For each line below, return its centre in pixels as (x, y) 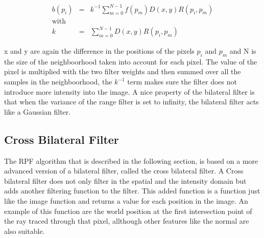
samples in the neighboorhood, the (58, 82)
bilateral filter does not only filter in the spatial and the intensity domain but (125, 180)
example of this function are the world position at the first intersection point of (128, 211)
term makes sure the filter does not (182, 82)
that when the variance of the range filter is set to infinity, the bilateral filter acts (131, 102)
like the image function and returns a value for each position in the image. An (126, 201)
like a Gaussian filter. (38, 111)
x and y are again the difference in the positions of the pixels (99, 51)
